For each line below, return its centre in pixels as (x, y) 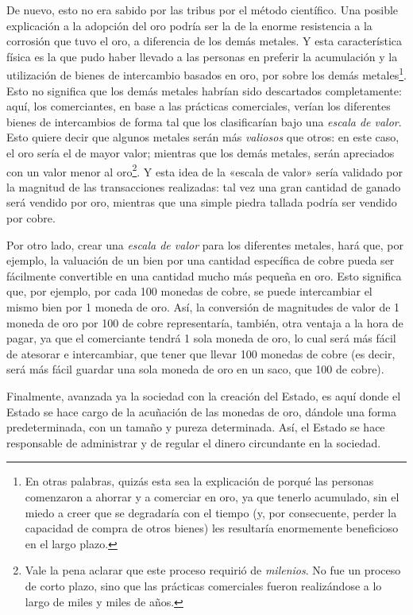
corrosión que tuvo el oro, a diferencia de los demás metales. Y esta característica (205, 41)
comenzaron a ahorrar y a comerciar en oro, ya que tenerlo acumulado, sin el (212, 496)
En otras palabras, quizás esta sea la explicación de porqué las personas (199, 481)
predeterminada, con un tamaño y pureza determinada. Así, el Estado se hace (196, 427)
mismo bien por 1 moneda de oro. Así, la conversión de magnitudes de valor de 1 (203, 307)
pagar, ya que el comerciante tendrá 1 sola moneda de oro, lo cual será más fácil (201, 338)
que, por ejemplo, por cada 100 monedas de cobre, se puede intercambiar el (189, 291)
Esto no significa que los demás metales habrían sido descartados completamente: (204, 90)
